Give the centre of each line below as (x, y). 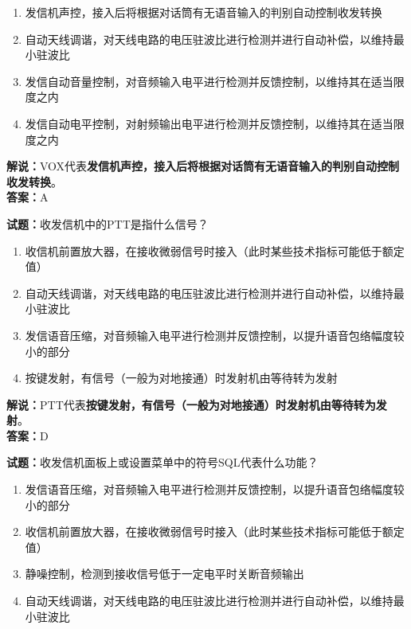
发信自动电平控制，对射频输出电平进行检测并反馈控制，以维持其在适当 (209, 123)
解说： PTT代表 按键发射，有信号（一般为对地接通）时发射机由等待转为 (191, 404)
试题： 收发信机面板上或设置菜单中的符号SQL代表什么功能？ (162, 462)
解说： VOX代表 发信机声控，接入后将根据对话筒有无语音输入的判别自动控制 (203, 166)
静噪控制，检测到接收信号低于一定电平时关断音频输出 (164, 574)
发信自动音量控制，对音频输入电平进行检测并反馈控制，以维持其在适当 (209, 81)
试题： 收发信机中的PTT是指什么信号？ (108, 223)
